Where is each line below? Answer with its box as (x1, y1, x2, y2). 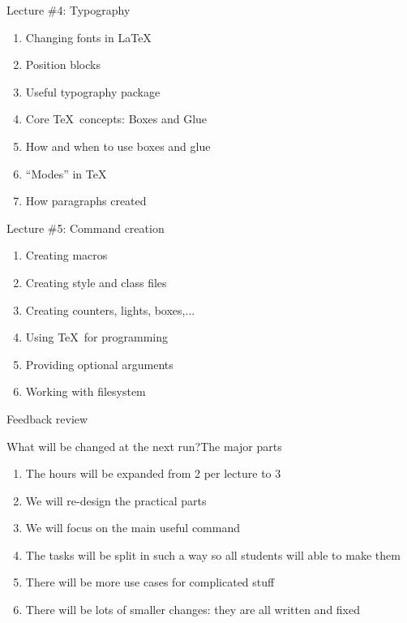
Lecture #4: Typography (6, 2, 131, 18)
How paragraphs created (25, 192, 147, 209)
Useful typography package (25, 83, 161, 100)
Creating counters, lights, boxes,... (25, 301, 195, 318)
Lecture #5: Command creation (6, 219, 165, 236)
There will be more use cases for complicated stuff (25, 574, 275, 591)
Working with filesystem (25, 383, 146, 400)
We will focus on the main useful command (25, 519, 241, 536)
